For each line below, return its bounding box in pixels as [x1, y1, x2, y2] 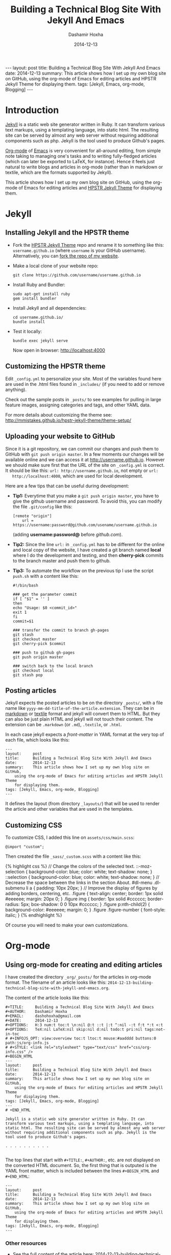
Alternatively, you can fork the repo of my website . [12, 252, 119, 259]
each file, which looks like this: [5, 737, 70, 743]
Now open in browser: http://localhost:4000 [12, 347, 106, 353]
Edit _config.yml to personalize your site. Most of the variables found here [5, 375, 162, 382]
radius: [5, 901, 20, 907]
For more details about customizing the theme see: [5, 412, 112, 418]
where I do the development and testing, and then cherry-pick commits [12, 552, 164, 558]
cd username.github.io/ [12, 315, 64, 320]
